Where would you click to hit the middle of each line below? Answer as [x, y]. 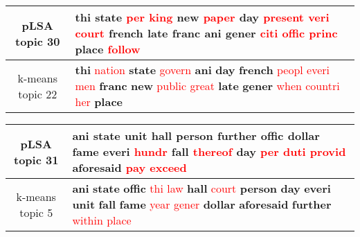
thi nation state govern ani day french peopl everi [202, 70]
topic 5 [36, 212]
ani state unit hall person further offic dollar [196, 135]
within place [102, 220]
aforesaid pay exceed [129, 167]
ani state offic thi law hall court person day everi [201, 188]
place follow [108, 49]
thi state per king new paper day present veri [202, 17]
